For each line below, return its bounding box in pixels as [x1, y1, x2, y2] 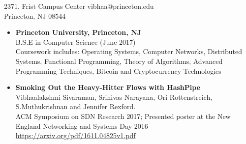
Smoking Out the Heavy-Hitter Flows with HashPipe [15, 82, 200, 92]
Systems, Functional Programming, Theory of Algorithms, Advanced [15, 56, 223, 66]
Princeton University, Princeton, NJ [15, 27, 142, 37]
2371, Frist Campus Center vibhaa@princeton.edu [4, 1, 154, 11]
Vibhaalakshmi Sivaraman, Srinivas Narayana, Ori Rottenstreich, [15, 91, 213, 102]
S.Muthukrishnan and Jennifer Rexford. [15, 101, 136, 112]
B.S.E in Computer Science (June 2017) [15, 36, 136, 47]
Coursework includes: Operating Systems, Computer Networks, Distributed [15, 46, 242, 57]
